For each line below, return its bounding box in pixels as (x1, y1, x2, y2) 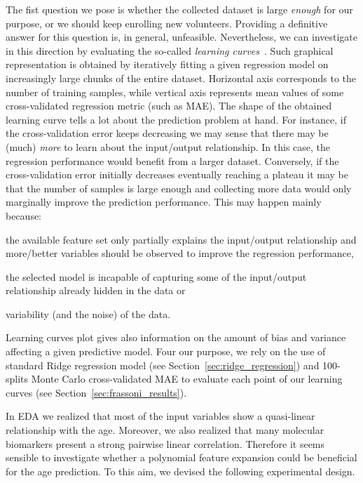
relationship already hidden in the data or (6, 283, 186, 298)
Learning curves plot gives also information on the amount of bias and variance (6, 330, 346, 345)
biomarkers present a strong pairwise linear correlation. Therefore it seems (6, 436, 325, 451)
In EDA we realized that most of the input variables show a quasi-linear (6, 409, 315, 423)
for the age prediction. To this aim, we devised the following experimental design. (6, 463, 355, 478)
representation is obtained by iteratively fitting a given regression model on (6, 57, 329, 72)
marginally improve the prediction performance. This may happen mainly (6, 194, 322, 209)
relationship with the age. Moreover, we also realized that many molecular (6, 423, 324, 437)
